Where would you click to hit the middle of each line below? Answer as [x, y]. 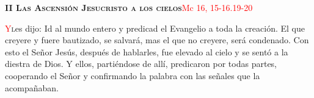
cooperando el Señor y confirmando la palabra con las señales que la [133, 75]
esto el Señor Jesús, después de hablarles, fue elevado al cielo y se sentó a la [147, 51]
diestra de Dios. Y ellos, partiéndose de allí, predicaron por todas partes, [141, 64]
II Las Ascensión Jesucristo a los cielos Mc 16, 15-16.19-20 [129, 7]
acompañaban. [32, 87]
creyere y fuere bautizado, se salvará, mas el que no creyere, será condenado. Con [157, 40]
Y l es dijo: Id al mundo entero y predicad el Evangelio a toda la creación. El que [155, 28]
